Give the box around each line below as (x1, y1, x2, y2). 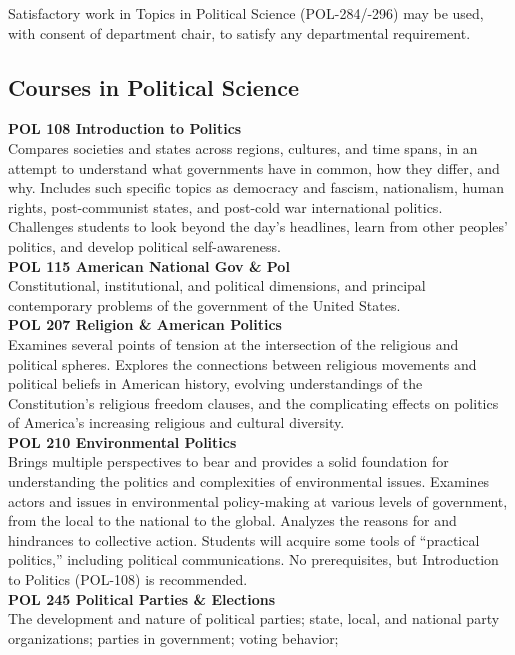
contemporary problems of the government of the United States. (8, 294, 401, 315)
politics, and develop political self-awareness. (8, 235, 281, 256)
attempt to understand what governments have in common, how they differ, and (8, 157, 500, 178)
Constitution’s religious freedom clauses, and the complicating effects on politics (8, 392, 499, 413)
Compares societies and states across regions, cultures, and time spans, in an (8, 137, 478, 158)
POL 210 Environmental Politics (8, 431, 237, 452)
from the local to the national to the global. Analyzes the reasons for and (8, 510, 457, 531)
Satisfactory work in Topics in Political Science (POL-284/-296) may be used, (8, 3, 484, 23)
